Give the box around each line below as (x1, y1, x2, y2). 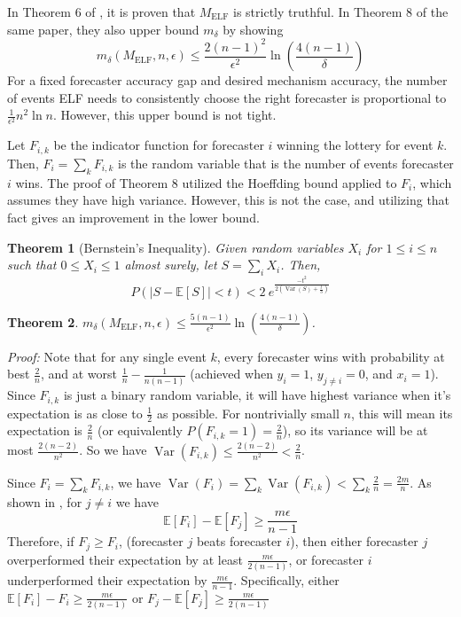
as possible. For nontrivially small (156, 403, 340, 422)
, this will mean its (350, 403, 453, 422)
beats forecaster (196, 532, 282, 551)
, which (412, 173, 452, 191)
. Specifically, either (233, 571, 340, 590)
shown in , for (7, 492, 82, 511)
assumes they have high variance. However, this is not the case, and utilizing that (7, 191, 450, 209)
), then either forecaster (290, 532, 418, 551)
